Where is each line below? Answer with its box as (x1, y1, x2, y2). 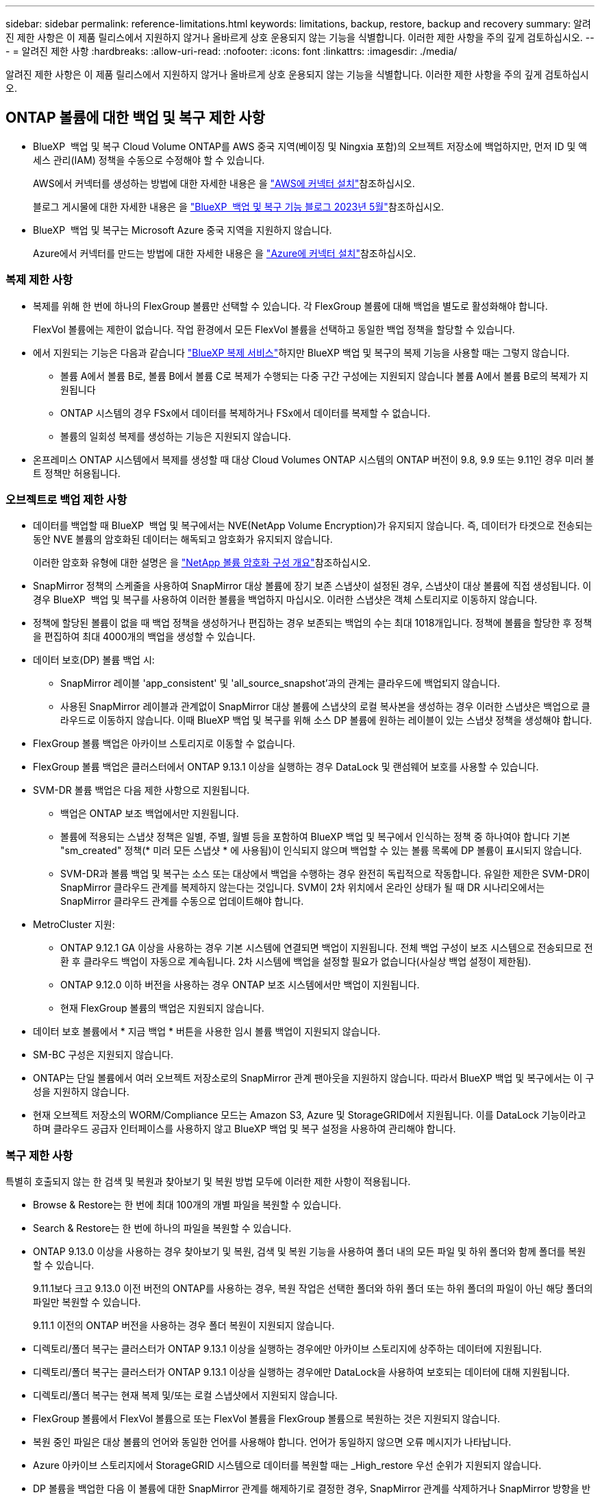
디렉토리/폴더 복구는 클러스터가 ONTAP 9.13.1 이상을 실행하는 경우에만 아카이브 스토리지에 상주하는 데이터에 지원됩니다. (33, 1343, 542, 1355)
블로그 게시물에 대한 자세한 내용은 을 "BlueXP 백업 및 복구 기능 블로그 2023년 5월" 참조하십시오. (33, 200, 445, 212)
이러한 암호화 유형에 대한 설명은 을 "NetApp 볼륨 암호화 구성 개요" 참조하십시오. (33, 557, 371, 569)
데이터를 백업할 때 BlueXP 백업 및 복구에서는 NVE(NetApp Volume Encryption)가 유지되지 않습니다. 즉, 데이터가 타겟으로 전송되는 (33, 520, 593, 532)
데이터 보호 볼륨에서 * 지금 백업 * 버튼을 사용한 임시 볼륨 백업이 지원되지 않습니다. (33, 1025, 381, 1038)
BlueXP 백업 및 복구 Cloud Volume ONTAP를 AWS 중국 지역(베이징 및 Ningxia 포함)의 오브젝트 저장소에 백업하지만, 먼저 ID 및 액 (33, 140, 588, 152)
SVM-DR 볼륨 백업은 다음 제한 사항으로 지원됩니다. (33, 784, 250, 796)
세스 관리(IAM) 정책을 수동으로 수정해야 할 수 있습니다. (33, 154, 265, 166)
